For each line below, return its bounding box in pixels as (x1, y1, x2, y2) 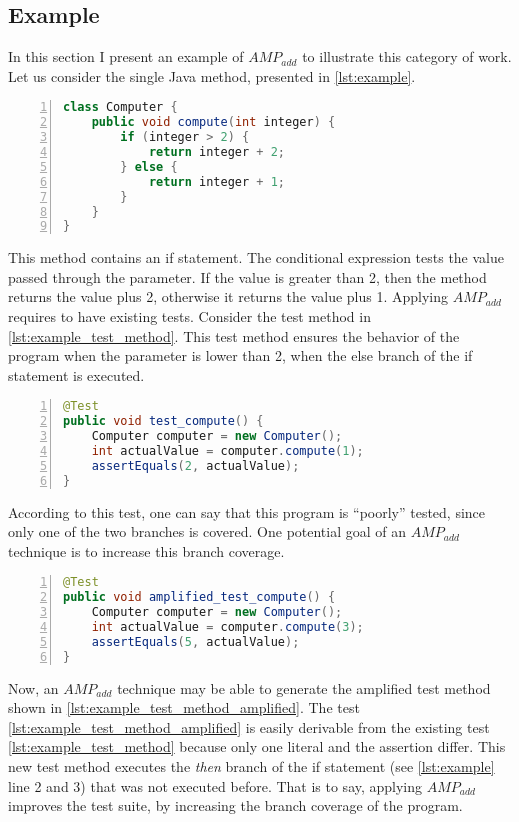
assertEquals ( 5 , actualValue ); (91, 634, 300, 649)
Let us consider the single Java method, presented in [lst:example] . (8, 65, 416, 86)
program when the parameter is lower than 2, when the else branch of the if (8, 345, 473, 366)
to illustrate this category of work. (302, 46, 512, 67)
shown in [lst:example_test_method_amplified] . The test (8, 697, 360, 718)
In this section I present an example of (8, 46, 244, 67)
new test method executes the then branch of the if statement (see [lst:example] (8, 756, 495, 777)
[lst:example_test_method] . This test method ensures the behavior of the (8, 325, 460, 346)
